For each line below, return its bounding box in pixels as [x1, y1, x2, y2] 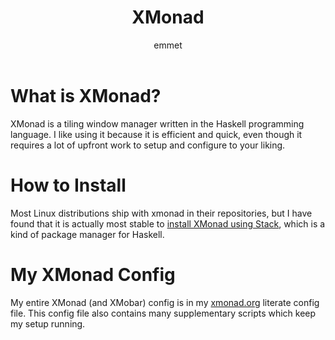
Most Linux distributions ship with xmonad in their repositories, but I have [10, 207, 313, 219]
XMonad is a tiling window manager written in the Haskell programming [10, 117, 305, 130]
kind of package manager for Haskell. [10, 228, 165, 240]
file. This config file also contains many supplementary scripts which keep [10, 307, 317, 319]
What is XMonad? [10, 84, 162, 107]
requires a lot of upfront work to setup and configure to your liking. [10, 139, 286, 151]
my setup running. [10, 317, 86, 330]
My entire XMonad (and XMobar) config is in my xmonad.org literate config [10, 296, 320, 308]
